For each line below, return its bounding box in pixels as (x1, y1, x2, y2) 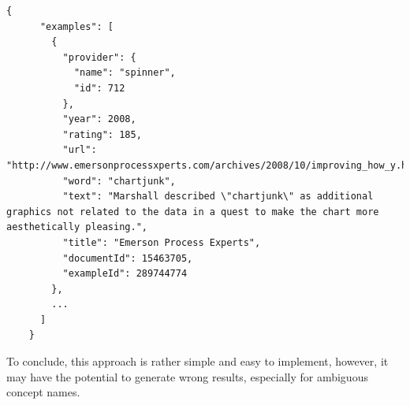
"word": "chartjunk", (62, 175, 176, 187)
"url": (62, 144, 97, 156)
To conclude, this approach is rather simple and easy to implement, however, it (6, 353, 389, 370)
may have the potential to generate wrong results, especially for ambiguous (6, 368, 368, 385)
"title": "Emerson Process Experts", (62, 236, 261, 248)
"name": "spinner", (73, 67, 176, 79)
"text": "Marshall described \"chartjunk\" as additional (62, 191, 374, 202)
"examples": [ (39, 20, 114, 32)
